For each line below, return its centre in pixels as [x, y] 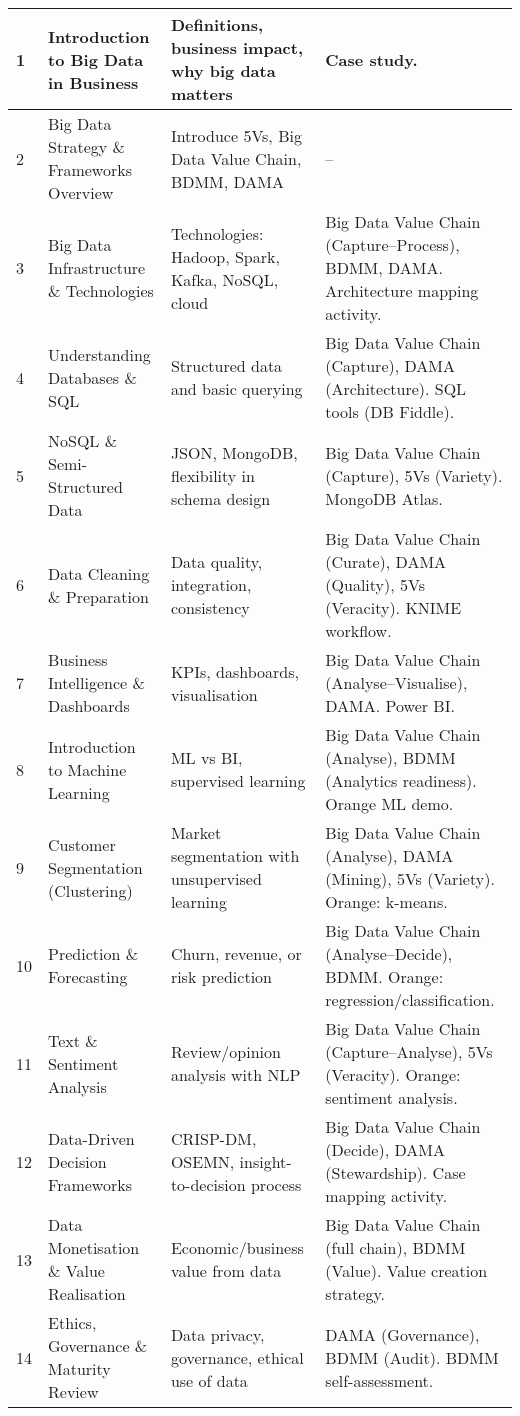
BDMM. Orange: [384, 976]
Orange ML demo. [389, 803]
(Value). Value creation [406, 1270]
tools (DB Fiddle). [390, 411]
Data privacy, [217, 1334]
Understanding [99, 354]
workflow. [358, 630]
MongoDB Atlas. [384, 498]
